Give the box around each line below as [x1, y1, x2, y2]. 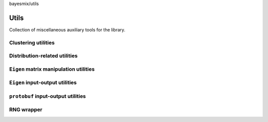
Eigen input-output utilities [9, 79, 77, 86]
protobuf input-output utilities [9, 93, 86, 100]
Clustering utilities [9, 39, 55, 46]
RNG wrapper [9, 106, 43, 113]
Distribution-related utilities [9, 52, 78, 59]
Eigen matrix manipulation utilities [9, 65, 95, 72]
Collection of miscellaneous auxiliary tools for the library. [9, 26, 126, 32]
